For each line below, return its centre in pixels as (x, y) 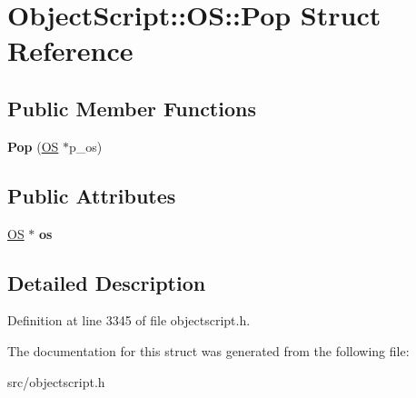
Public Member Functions (132, 108)
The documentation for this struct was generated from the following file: (208, 350)
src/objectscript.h (56, 381)
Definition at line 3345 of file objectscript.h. (129, 320)
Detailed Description (107, 282)
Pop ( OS (33, 146)
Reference (70, 50)
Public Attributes (92, 195)
